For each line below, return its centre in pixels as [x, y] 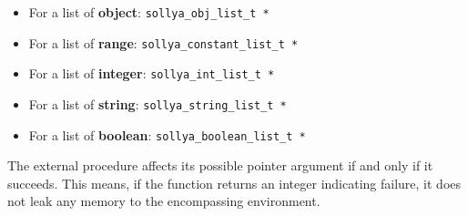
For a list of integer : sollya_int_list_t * [152, 73]
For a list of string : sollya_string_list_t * [158, 103]
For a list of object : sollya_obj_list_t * [149, 12]
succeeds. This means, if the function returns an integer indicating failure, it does [234, 183]
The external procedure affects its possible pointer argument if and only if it [220, 165]
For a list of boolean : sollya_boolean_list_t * [167, 134]
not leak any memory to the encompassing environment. [164, 201]
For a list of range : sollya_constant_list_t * [163, 42]
